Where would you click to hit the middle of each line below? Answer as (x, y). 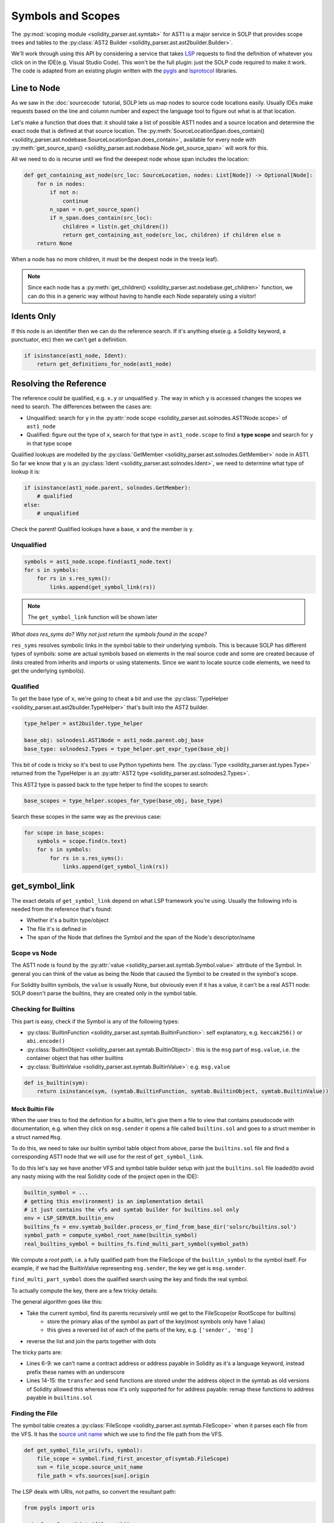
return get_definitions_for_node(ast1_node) (104, 364)
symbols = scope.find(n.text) (82, 841)
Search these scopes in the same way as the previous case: (86, 816)
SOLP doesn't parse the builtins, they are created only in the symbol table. (104, 994)
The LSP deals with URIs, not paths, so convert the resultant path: (94, 1491)
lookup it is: (26, 472)
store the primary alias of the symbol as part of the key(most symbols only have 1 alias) (156, 1321)
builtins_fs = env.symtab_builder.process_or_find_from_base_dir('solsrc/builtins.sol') (161, 1227)
